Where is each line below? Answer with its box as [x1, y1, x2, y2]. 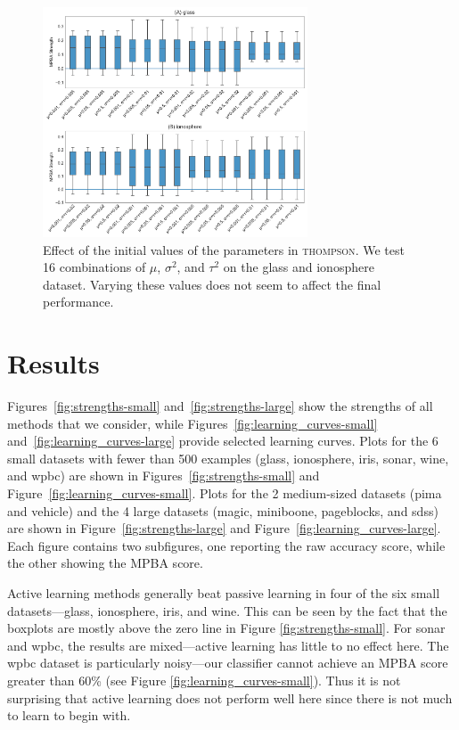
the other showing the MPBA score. [7, 554, 203, 572]
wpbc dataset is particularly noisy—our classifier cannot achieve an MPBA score [7, 653, 448, 672]
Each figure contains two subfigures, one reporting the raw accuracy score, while [7, 536, 446, 554]
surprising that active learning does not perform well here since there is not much [7, 688, 453, 707]
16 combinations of [43, 258, 146, 276]
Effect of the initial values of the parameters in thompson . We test [43, 240, 405, 258]
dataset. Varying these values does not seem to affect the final [43, 275, 381, 293]
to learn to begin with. [7, 706, 131, 725]
